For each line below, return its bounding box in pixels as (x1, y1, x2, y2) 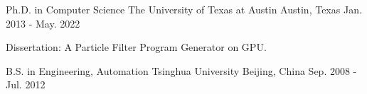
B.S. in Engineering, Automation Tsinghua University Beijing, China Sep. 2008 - (6, 63, 357, 78)
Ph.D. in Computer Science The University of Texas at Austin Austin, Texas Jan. (6, 2, 362, 16)
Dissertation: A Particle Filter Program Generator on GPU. (6, 40, 267, 54)
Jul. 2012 (6, 77, 46, 92)
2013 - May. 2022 (6, 16, 80, 30)
